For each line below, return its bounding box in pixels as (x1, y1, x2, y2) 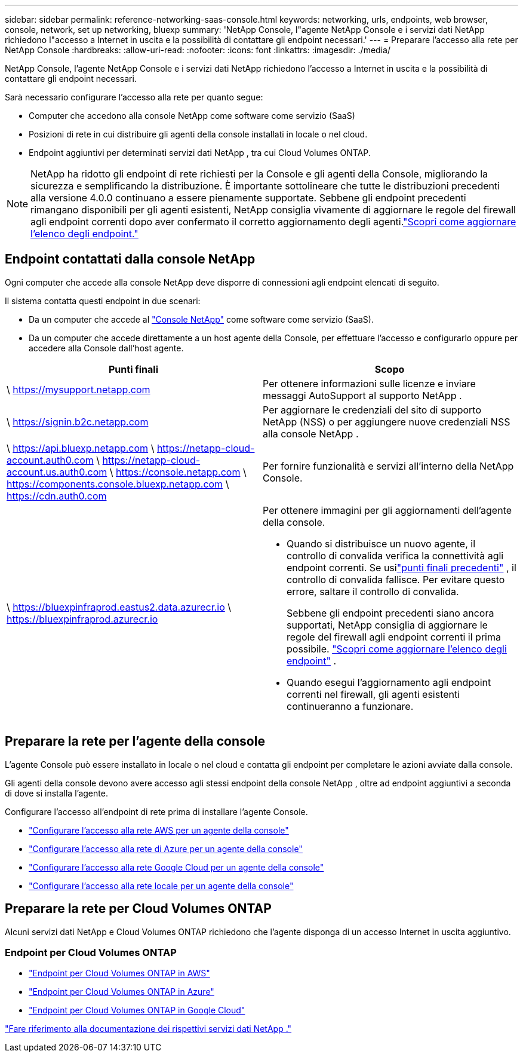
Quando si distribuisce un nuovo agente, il (287, 537, 476, 550)
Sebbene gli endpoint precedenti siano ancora (287, 606, 494, 619)
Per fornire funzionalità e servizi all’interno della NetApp (263, 459, 514, 472)
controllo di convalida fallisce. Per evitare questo (287, 573, 505, 586)
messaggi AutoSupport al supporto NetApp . (263, 389, 462, 402)
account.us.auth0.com (7, 465, 107, 478)
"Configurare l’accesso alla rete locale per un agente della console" (29, 880, 294, 891)
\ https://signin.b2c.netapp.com (7, 415, 149, 428)
